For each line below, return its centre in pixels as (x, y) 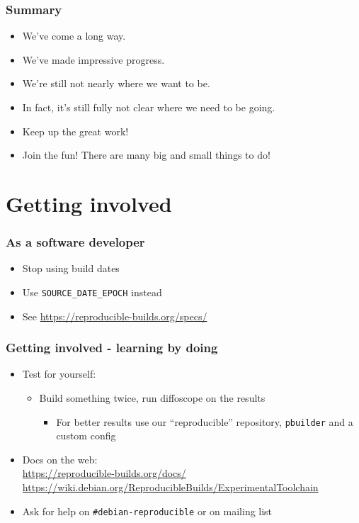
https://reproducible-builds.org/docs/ (104, 473)
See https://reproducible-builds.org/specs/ (115, 316)
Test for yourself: (59, 374)
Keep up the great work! (75, 131)
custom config (86, 435)
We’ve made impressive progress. (93, 59)
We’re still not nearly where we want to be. (116, 83)
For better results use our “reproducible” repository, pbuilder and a (205, 421)
